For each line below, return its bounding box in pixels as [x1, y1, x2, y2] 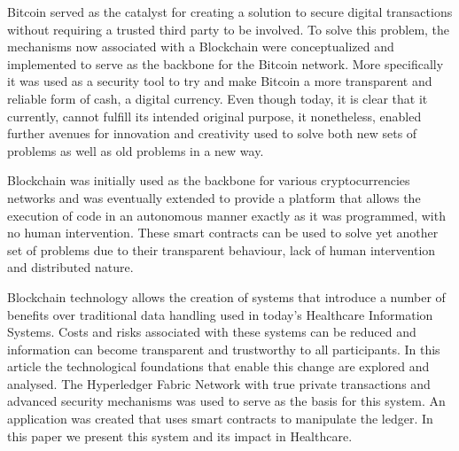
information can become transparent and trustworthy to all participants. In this [7, 339, 440, 358]
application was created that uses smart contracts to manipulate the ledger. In [7, 409, 433, 428]
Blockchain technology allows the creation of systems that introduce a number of [7, 287, 446, 306]
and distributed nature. [7, 258, 134, 276]
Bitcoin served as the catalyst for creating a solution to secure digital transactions [7, 3, 453, 20]
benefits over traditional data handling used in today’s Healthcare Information [7, 305, 433, 323]
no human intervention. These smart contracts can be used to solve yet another [7, 223, 439, 242]
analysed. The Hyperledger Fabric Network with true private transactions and [7, 374, 431, 393]
